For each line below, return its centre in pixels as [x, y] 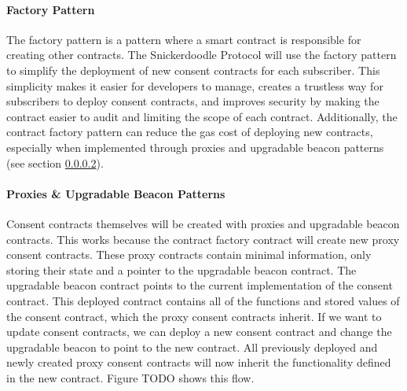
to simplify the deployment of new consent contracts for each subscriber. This [193, 70]
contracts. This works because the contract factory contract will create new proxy [203, 239]
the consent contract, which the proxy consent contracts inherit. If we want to [194, 316]
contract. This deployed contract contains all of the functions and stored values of [203, 300]
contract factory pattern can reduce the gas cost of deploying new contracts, [190, 132]
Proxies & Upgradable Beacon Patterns [116, 193]
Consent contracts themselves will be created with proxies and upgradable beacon [203, 223]
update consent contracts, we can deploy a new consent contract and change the [199, 332]
